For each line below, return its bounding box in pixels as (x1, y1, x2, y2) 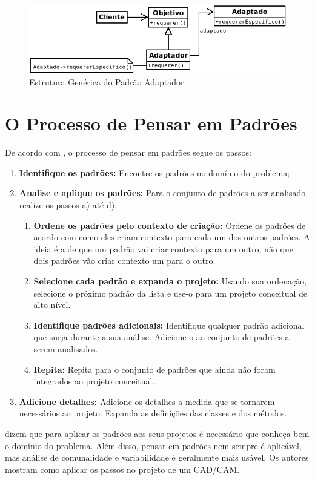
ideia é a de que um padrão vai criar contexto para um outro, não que (33, 242, 293, 255)
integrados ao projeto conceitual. (33, 375, 155, 387)
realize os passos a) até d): (19, 199, 118, 211)
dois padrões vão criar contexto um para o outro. (33, 254, 216, 267)
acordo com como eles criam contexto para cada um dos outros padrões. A (33, 231, 310, 243)
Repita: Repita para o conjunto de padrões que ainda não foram (33, 363, 276, 375)
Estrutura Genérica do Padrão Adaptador (29, 75, 184, 88)
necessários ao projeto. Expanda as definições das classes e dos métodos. (19, 407, 287, 419)
